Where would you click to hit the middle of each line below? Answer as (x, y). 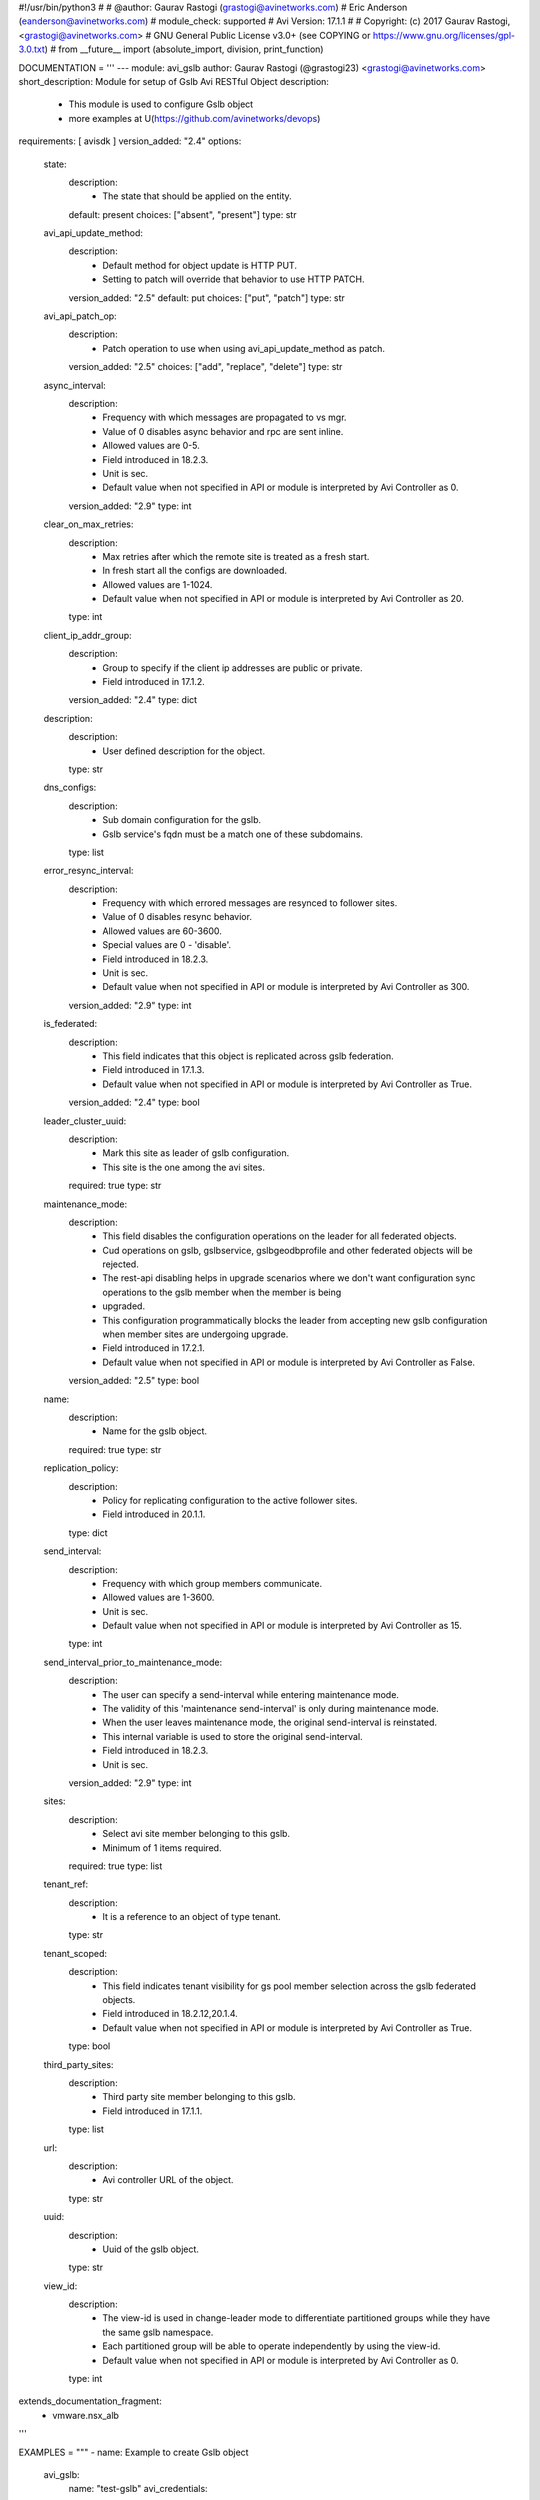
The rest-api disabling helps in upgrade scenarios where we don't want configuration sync (289, 1278)
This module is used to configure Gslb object (161, 104)
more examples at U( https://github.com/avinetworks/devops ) (194, 118)
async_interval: (75, 385)
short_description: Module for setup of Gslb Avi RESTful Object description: (174, 81)
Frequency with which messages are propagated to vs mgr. (224, 417)
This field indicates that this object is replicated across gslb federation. (248, 1056)
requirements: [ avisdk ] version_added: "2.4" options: (130, 141)
